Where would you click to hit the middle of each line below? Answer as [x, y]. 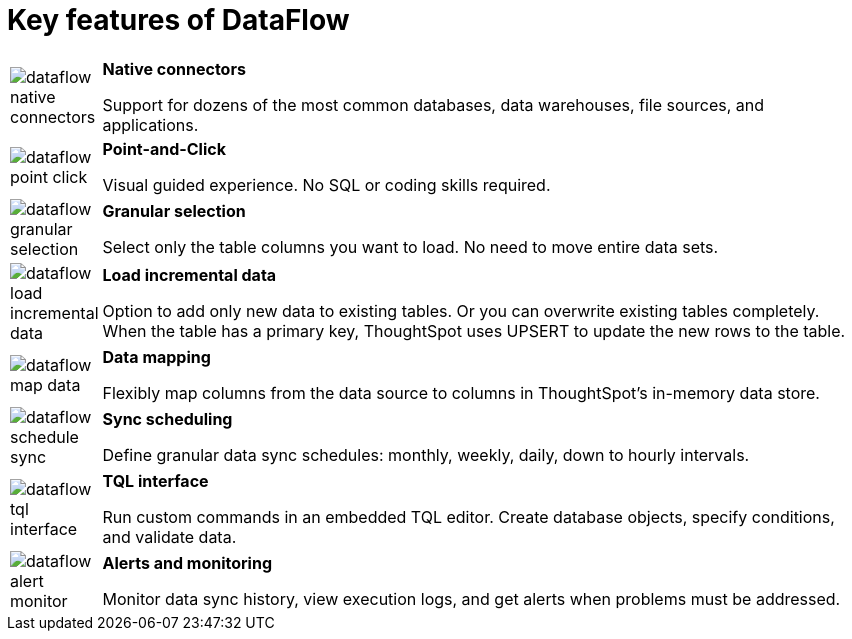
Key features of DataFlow [178, 20]
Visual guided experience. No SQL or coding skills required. [326, 184]
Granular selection [174, 210]
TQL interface [155, 480]
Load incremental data [189, 274]
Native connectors [174, 68]
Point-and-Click [164, 148]
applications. [150, 124]
